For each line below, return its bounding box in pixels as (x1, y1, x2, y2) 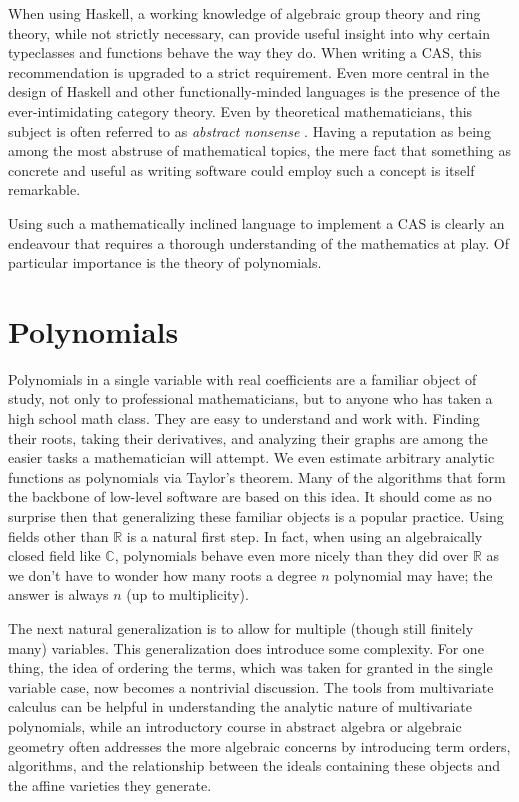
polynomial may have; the (334, 564, 493, 585)
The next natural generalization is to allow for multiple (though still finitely (8, 617, 474, 638)
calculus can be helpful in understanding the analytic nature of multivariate (8, 696, 472, 717)
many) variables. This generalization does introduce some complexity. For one (8, 637, 484, 658)
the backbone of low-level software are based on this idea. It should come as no (8, 486, 492, 507)
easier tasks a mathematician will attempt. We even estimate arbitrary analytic (8, 447, 495, 468)
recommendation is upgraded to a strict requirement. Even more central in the (8, 61, 489, 82)
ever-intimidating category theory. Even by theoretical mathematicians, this (8, 100, 473, 121)
